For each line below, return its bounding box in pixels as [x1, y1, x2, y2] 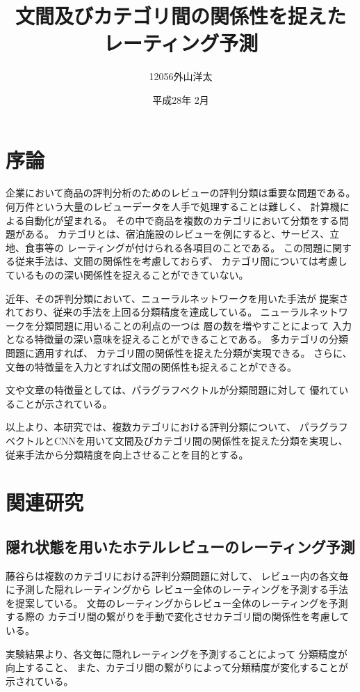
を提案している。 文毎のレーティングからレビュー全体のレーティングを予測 [6, 595, 348, 610]
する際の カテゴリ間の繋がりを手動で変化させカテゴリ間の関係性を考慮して [6, 609, 350, 624]
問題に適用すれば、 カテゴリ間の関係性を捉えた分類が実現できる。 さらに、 [6, 345, 352, 360]
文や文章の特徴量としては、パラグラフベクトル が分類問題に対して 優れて [6, 383, 339, 397]
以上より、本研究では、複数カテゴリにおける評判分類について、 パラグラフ [6, 420, 348, 434]
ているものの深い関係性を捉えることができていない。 [6, 268, 249, 282]
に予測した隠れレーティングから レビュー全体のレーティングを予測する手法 [6, 582, 348, 597]
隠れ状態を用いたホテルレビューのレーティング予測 [6, 535, 355, 557]
